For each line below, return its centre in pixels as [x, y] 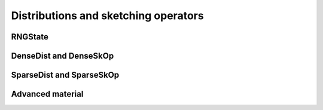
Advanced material [47, 94]
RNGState [30, 37]
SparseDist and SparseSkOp [65, 75]
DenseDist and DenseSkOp [63, 56]
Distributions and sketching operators [107, 16]
